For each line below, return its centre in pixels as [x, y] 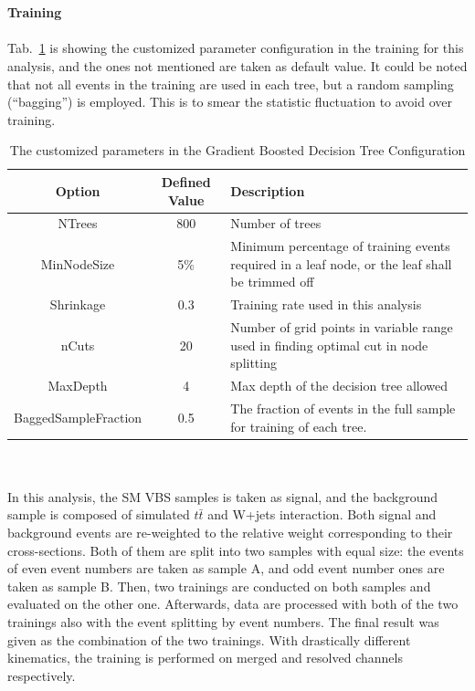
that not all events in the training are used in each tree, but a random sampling [231, 84]
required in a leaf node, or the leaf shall [341, 263]
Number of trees [276, 223]
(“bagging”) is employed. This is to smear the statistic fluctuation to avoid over [230, 102]
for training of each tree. [299, 426]
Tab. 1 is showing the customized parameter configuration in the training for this [236, 48]
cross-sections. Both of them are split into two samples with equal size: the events [236, 550]
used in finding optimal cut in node [329, 345]
